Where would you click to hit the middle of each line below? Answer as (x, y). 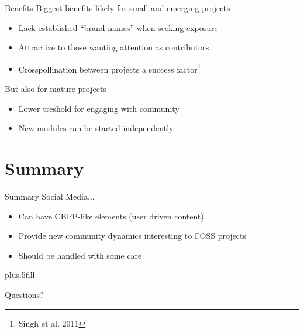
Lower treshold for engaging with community (99, 108)
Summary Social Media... (50, 196)
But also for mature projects (56, 89)
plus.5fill (20, 275)
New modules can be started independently (96, 128)
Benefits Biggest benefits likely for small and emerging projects (118, 8)
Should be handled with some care (80, 255)
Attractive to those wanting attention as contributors (114, 47)
